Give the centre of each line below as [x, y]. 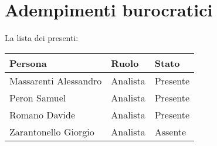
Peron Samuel [38, 97]
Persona [28, 63]
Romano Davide [43, 114]
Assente [170, 131]
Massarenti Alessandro [56, 80]
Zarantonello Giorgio [52, 131]
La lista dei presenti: [42, 38]
